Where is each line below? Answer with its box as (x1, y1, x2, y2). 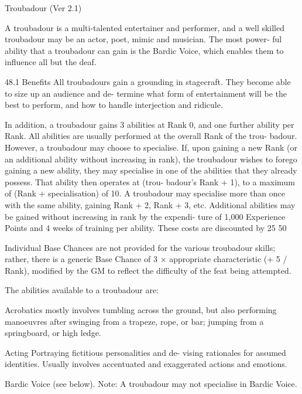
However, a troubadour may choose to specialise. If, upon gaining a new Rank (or (5, 141, 297, 153)
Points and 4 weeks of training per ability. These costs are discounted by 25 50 (5, 222, 287, 234)
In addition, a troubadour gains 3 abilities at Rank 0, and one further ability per (5, 118, 294, 130)
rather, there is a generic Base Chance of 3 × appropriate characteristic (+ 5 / (5, 253, 287, 265)
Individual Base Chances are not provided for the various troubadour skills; (5, 241, 276, 253)
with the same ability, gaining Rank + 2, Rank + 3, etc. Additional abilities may (5, 198, 296, 210)
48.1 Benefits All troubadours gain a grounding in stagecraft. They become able (5, 75, 291, 87)
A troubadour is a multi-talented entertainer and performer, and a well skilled (5, 21, 285, 33)
